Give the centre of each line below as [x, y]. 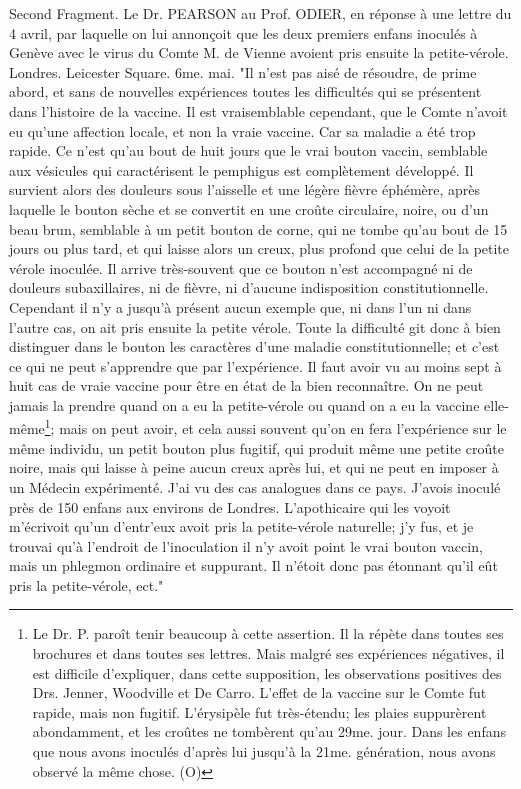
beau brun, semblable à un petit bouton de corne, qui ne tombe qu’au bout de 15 [258, 228]
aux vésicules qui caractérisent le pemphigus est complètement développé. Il [241, 169]
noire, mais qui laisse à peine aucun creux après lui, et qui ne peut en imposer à [254, 467]
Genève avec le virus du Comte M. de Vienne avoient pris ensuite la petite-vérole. [259, 52]
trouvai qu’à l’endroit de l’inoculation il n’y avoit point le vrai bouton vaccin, [246, 545]
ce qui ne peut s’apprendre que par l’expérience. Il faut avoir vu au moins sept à [255, 365]
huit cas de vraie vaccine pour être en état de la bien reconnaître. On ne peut [246, 385]
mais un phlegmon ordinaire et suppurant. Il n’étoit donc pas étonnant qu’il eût [253, 565]
